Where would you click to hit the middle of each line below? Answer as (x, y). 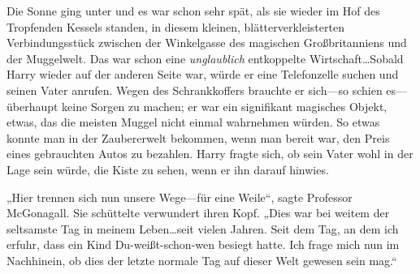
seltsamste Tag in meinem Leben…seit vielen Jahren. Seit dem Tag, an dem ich (203, 228)
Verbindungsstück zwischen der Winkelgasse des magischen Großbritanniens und (207, 43)
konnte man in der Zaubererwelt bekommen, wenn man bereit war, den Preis (198, 137)
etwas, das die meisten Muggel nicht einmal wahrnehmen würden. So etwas (193, 122)
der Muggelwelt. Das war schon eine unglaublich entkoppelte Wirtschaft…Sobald (205, 58)
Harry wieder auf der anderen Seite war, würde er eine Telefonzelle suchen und (203, 74)
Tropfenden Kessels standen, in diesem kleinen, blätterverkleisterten (175, 26)
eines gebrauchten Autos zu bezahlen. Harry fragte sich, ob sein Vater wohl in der (210, 154)
